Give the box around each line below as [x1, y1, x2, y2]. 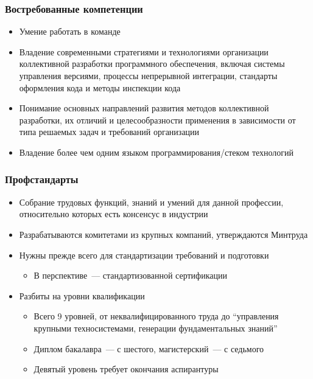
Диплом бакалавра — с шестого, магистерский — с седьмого [33, 342, 264, 355]
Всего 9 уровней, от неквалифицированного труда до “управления [33, 310, 279, 322]
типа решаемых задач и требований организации [19, 125, 200, 138]
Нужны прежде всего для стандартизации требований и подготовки [19, 248, 269, 261]
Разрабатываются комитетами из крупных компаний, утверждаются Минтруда [19, 228, 308, 240]
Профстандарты [5, 172, 79, 187]
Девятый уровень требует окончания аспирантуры [33, 363, 219, 375]
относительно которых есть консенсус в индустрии [19, 207, 208, 220]
